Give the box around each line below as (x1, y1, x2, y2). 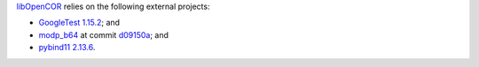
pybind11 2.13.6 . (38, 42, 96, 53)
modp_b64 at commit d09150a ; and (38, 29, 169, 40)
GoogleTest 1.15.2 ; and (38, 18, 120, 28)
